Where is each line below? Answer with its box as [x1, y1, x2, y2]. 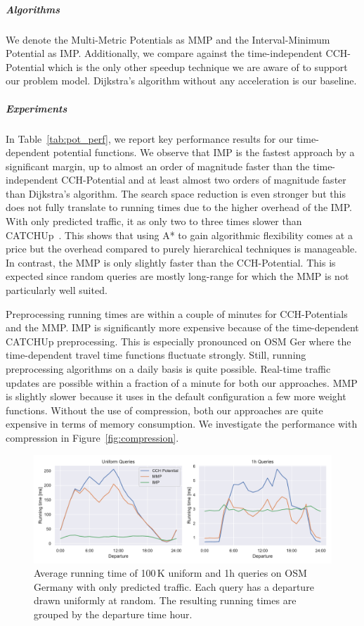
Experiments [6, 101, 67, 115]
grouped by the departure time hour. [34, 606, 193, 621]
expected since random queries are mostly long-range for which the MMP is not [6, 269, 349, 283]
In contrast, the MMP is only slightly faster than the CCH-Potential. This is [6, 255, 336, 269]
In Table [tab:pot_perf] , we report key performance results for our [6, 131, 294, 146]
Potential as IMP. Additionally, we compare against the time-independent [6, 46, 323, 60]
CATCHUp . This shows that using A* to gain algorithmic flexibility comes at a [6, 227, 353, 242]
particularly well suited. [6, 283, 108, 298]
